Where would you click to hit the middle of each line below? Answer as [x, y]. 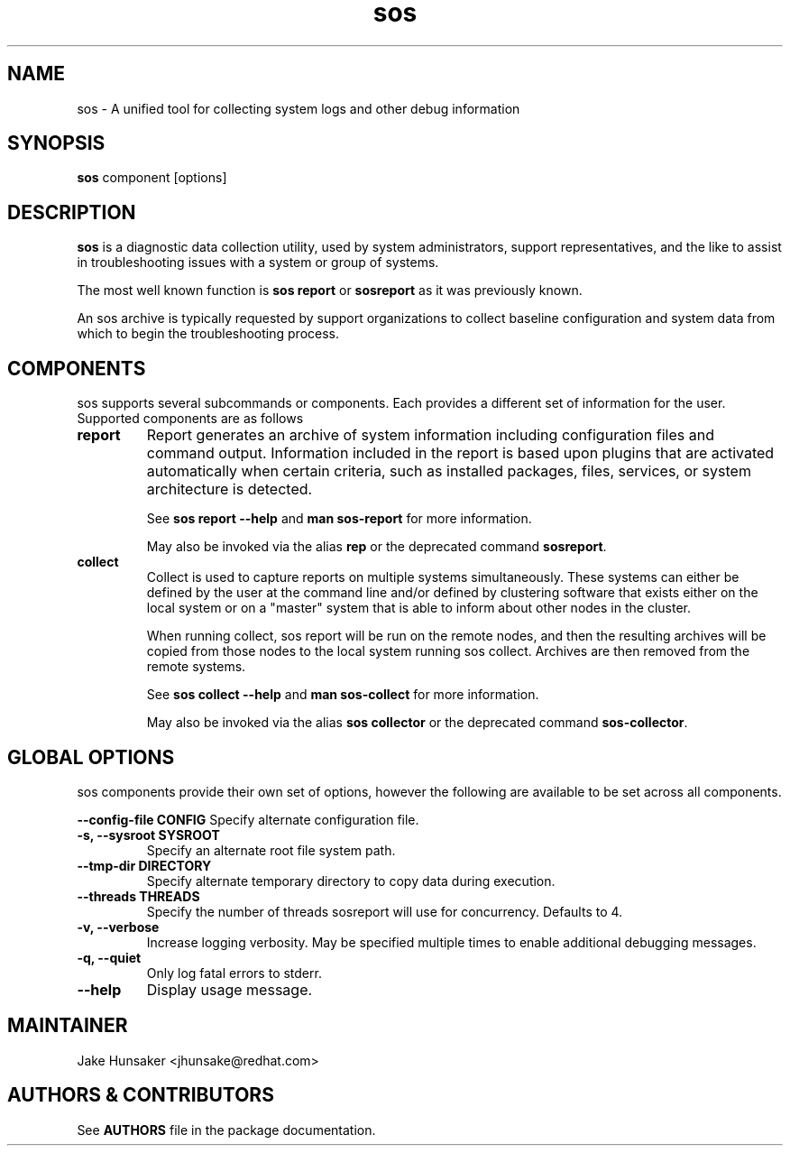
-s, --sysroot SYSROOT [148, 835]
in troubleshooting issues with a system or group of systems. [258, 263]
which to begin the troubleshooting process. [208, 334]
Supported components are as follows [190, 419]
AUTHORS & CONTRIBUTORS [141, 1095]
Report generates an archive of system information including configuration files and [430, 435]
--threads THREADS [138, 896]
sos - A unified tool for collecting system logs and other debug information [299, 108]
